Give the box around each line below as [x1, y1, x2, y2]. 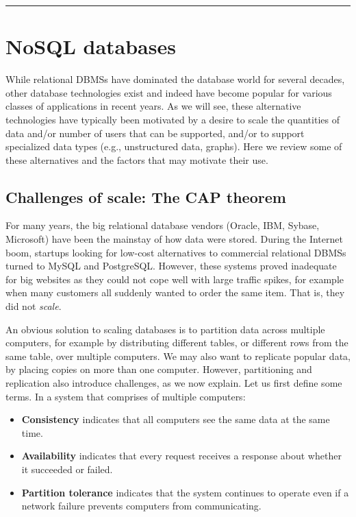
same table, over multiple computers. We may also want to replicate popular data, [5, 348, 351, 363]
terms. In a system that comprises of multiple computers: [5, 389, 246, 403]
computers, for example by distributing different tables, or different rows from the [5, 335, 348, 350]
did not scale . [5, 299, 62, 313]
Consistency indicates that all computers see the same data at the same [21, 412, 330, 426]
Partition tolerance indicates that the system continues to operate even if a [21, 485, 349, 499]
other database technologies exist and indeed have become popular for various [5, 85, 332, 99]
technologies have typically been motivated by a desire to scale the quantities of [5, 112, 340, 126]
